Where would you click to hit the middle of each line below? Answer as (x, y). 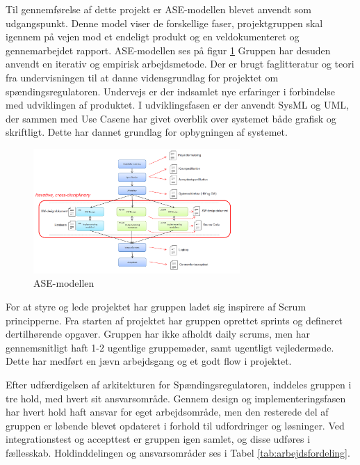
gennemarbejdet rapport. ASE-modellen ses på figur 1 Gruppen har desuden (168, 50)
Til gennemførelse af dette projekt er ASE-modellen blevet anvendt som (158, 9)
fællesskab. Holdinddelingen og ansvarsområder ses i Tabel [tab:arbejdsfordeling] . (178, 452)
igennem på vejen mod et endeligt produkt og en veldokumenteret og (153, 37)
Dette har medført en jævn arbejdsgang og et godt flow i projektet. (149, 361)
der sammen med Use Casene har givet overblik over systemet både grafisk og (171, 118)
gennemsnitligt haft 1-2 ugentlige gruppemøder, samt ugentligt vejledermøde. (170, 347)
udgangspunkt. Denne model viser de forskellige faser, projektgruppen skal (164, 23)
